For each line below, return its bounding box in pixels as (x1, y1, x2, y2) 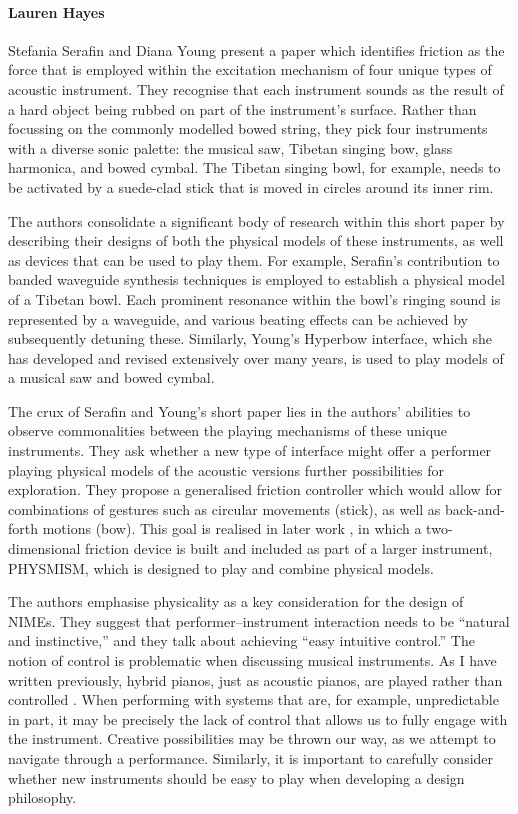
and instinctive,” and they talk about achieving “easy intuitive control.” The (8, 630, 475, 651)
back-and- (445, 498, 505, 519)
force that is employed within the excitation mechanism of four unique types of (8, 59, 492, 80)
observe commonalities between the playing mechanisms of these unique (8, 420, 448, 441)
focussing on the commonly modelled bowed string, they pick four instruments (8, 118, 488, 139)
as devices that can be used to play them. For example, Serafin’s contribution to (8, 249, 500, 270)
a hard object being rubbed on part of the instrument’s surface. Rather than (8, 98, 477, 119)
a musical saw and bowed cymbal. (8, 367, 215, 388)
